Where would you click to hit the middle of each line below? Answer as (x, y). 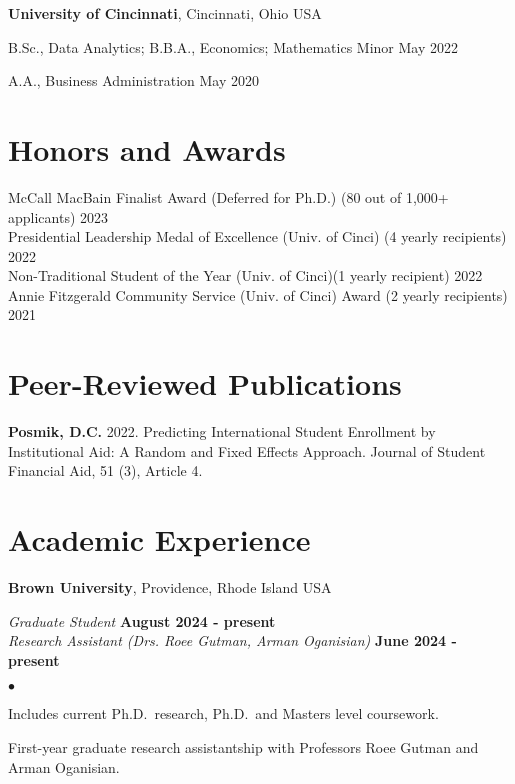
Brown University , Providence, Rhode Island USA (170, 587)
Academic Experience (159, 539)
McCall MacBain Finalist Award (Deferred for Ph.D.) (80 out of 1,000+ (228, 196)
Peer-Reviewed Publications (205, 383)
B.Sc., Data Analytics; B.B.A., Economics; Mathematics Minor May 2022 (233, 46)
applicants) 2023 (58, 216)
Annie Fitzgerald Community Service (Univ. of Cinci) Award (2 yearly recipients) (258, 294)
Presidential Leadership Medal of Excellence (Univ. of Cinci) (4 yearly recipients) (257, 236)
